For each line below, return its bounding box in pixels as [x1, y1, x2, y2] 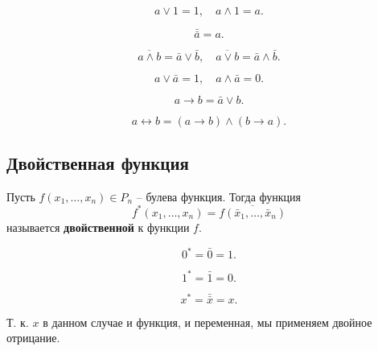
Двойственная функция [6, 151, 189, 175]
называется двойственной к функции [6, 218, 190, 235]
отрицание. [6, 329, 60, 346]
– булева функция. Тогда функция [136, 188, 301, 204]
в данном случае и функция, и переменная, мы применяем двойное [43, 313, 372, 330]
